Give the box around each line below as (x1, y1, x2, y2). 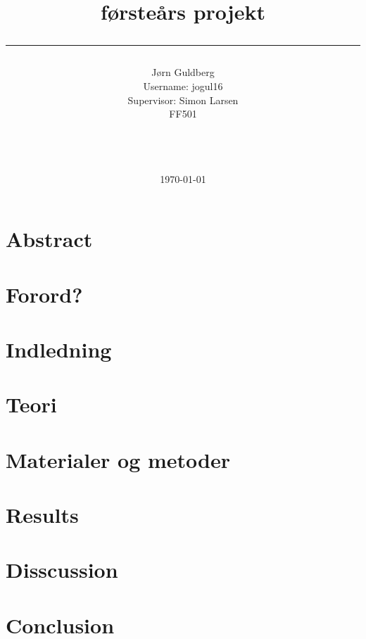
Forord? (6, 279, 83, 308)
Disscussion (6, 555, 118, 584)
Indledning (6, 334, 112, 363)
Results (6, 500, 79, 529)
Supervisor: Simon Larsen (127, 92, 239, 107)
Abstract (6, 224, 93, 253)
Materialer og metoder (6, 445, 230, 474)
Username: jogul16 (143, 78, 223, 93)
